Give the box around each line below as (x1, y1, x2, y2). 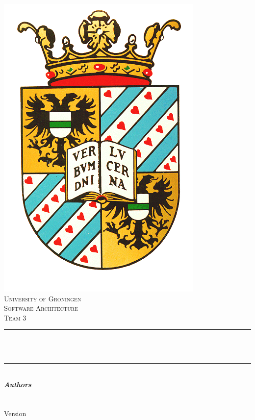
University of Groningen (4, 293, 81, 303)
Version (4, 408, 26, 418)
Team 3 (4, 312, 26, 322)
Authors (4, 379, 31, 390)
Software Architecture (4, 303, 78, 313)
